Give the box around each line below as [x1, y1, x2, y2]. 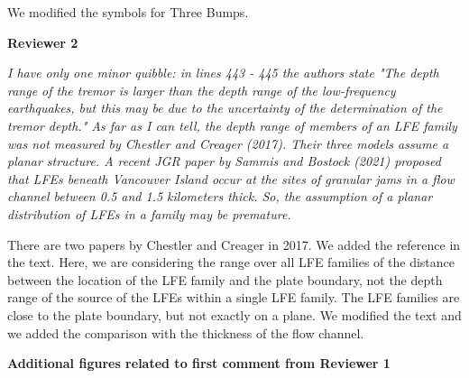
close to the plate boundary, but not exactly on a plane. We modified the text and [7, 305, 462, 324]
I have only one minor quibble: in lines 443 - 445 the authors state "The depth [7, 63, 439, 82]
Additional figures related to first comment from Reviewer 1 [7, 354, 391, 373]
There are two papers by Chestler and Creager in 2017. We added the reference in [7, 235, 461, 254]
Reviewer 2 [7, 32, 78, 51]
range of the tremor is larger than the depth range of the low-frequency [7, 80, 396, 99]
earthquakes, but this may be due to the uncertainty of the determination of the [7, 98, 443, 117]
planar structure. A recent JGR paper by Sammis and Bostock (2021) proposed [7, 152, 441, 171]
